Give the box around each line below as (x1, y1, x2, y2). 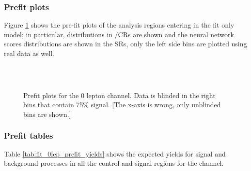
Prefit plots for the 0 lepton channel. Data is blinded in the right (23, 90, 216, 100)
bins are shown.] (23, 109, 71, 119)
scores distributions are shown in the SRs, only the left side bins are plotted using (4, 39, 247, 49)
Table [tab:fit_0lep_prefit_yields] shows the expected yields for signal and (4, 148, 226, 158)
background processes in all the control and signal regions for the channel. (4, 158, 224, 168)
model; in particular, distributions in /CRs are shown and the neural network (4, 29, 234, 39)
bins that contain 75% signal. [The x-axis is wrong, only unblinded (23, 100, 221, 110)
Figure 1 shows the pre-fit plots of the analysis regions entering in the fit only (4, 20, 235, 30)
